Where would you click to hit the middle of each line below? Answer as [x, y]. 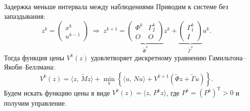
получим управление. [35, 103]
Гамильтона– [227, 57]
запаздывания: [25, 16]
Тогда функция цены [34, 57]
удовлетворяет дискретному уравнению [149, 57]
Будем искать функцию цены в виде [57, 92]
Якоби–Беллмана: [29, 67]
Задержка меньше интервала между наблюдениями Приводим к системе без [116, 6]
